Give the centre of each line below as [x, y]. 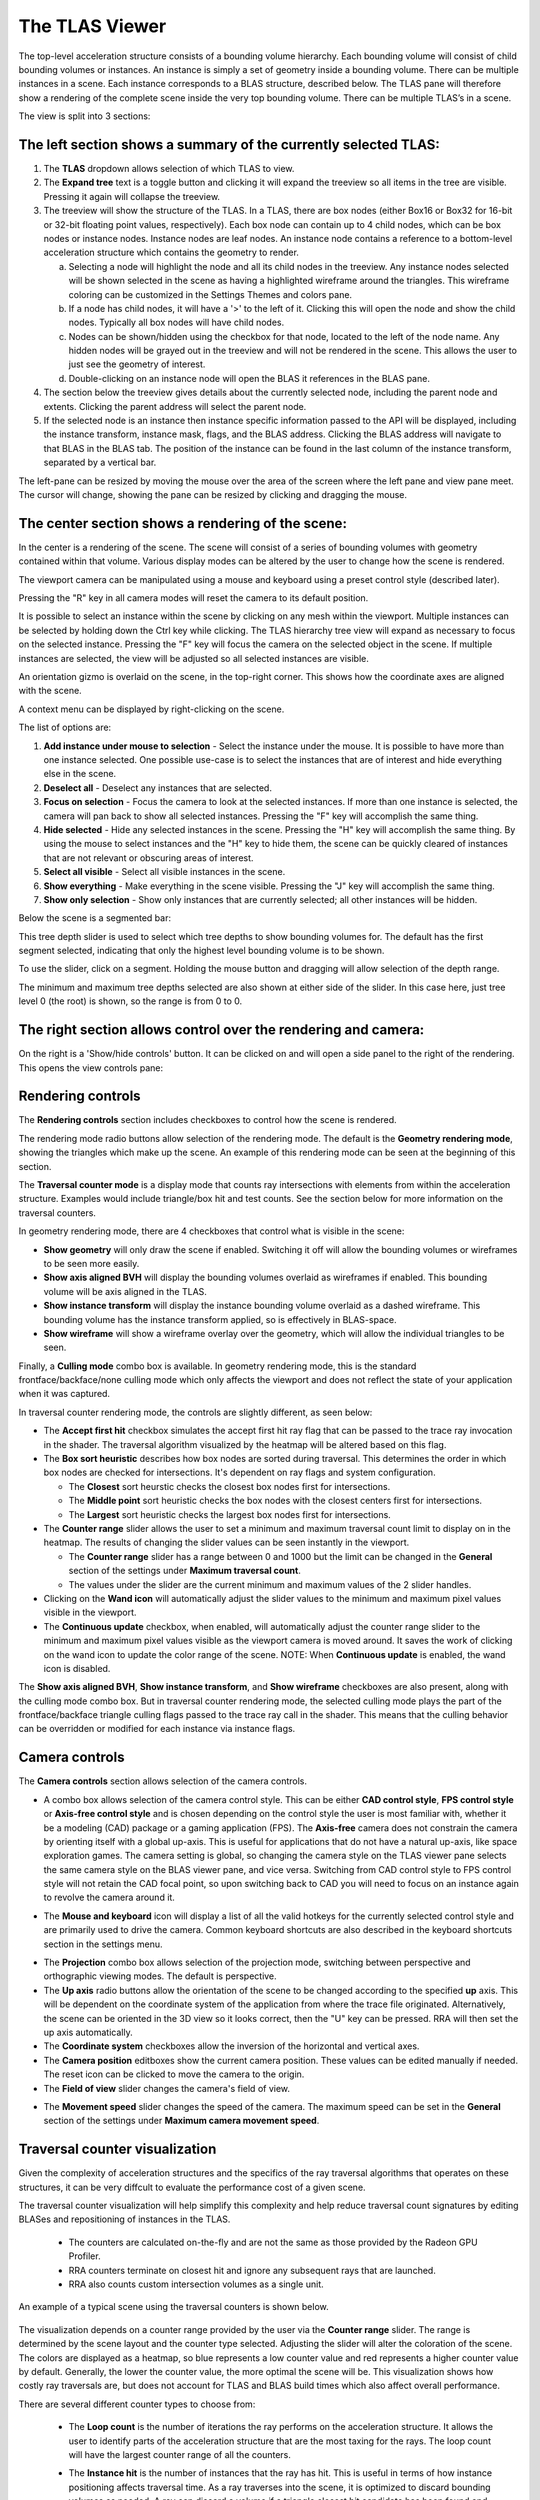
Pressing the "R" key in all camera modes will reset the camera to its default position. [193, 598]
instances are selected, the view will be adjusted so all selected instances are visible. [193, 658]
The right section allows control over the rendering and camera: [221, 1030]
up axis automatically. [88, 2032]
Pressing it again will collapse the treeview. [131, 196]
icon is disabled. [77, 1668]
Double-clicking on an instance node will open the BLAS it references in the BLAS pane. [249, 378]
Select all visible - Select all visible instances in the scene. [164, 872]
